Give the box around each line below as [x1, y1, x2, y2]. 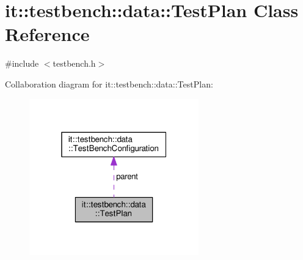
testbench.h [53, 57, 96, 70]
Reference [5, 21, 90, 46]
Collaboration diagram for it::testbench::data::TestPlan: [5, 77, 213, 90]
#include [5, 57, 39, 70]
